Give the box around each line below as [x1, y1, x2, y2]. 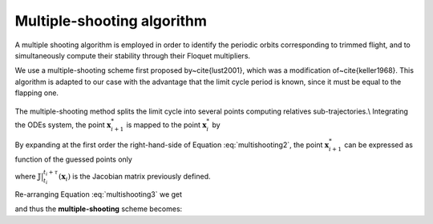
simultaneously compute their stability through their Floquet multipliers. [14, 50, 251, 60]
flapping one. [14, 88, 59, 98]
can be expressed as [343, 140, 413, 150]
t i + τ [42, 169, 59, 178]
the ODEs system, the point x [14, 120, 111, 130]
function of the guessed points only [14, 154, 132, 164]
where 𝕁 [14, 172, 42, 182]
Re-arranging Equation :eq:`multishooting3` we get [14, 190, 183, 199]
